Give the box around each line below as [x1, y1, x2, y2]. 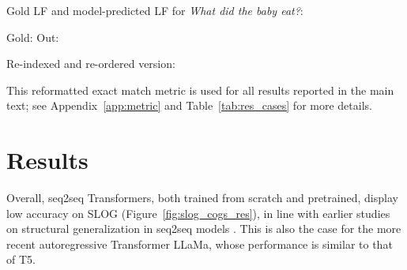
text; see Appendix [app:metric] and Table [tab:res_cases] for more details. [6, 97, 372, 114]
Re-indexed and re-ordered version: [6, 55, 175, 72]
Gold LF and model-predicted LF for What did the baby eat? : [6, 2, 303, 18]
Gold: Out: [6, 28, 59, 45]
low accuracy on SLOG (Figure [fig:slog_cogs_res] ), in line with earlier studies [6, 204, 390, 221]
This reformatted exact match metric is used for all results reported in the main [6, 81, 394, 98]
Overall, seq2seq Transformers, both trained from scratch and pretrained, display [6, 189, 398, 206]
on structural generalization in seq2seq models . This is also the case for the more [6, 220, 401, 237]
